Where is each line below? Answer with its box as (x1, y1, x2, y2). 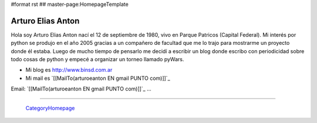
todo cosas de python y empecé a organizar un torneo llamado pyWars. (11, 56, 184, 63)
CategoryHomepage (25, 104, 75, 111)
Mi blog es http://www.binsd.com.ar (25, 66, 113, 73)
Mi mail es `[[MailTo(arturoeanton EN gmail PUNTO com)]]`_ (25, 75, 170, 82)
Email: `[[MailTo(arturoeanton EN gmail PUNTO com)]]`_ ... (11, 85, 152, 93)
